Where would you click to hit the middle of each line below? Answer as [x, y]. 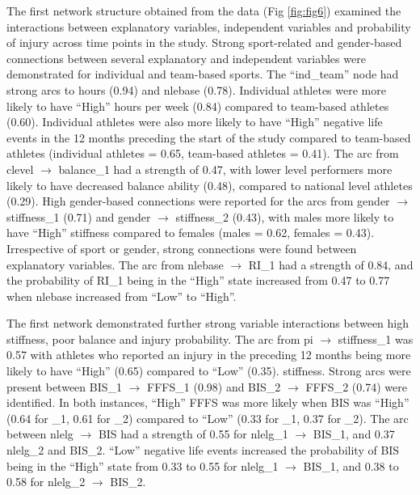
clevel [20, 169]
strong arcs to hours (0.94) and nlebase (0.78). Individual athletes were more [196, 89]
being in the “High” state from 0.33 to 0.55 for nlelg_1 [143, 465]
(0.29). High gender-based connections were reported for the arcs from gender [198, 201]
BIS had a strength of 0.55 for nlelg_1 [193, 434]
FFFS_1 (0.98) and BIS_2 [214, 386]
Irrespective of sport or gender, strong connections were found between [182, 248]
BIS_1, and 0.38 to [351, 465]
